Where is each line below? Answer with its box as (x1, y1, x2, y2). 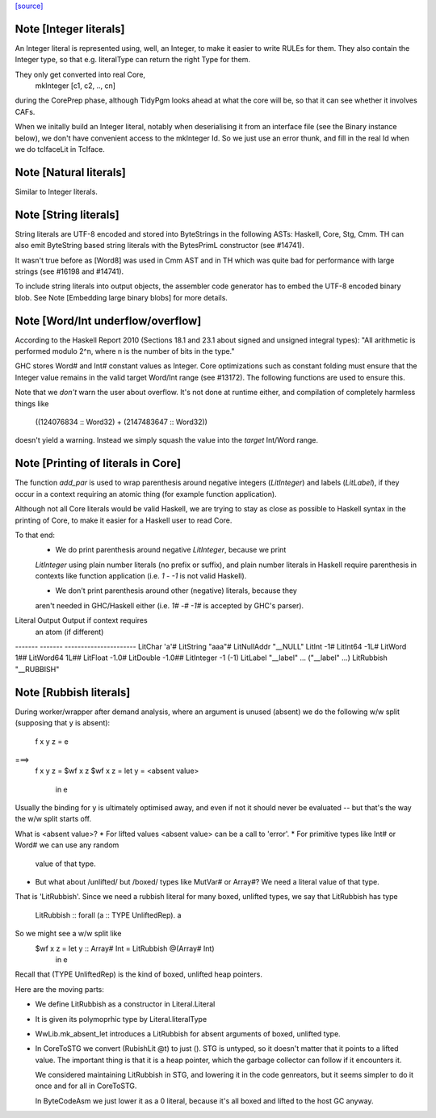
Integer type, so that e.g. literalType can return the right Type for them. (15, 55, 250, 65)
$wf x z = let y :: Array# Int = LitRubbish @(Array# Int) (35, 944, 215, 953)
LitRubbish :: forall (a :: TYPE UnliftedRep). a (35, 910, 182, 920)
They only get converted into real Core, (15, 69, 145, 79)
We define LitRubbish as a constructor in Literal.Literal (35, 999, 216, 1009)
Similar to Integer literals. (15, 187, 99, 196)
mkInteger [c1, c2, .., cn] (35, 81, 116, 90)
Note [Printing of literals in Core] (15, 456, 182, 470)
